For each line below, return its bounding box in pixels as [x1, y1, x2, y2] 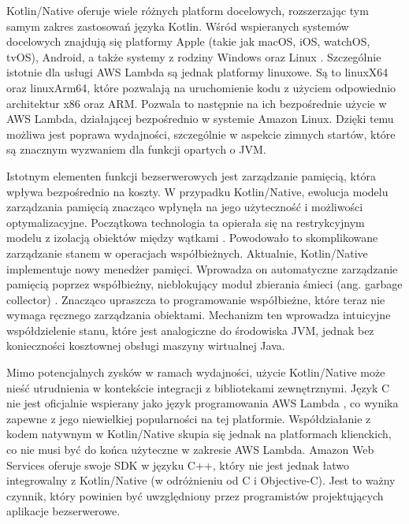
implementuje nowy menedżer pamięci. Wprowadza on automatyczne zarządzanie [6, 260, 398, 277]
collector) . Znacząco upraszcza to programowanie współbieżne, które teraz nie [6, 291, 385, 307]
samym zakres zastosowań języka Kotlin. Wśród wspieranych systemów [6, 17, 349, 34]
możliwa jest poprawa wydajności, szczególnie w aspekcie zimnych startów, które [6, 125, 396, 142]
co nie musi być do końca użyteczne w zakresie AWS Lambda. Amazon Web [6, 441, 374, 458]
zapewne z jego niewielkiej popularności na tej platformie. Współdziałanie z [6, 410, 371, 426]
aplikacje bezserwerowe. [6, 503, 121, 519]
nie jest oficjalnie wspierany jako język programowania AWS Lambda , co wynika [6, 395, 399, 411]
